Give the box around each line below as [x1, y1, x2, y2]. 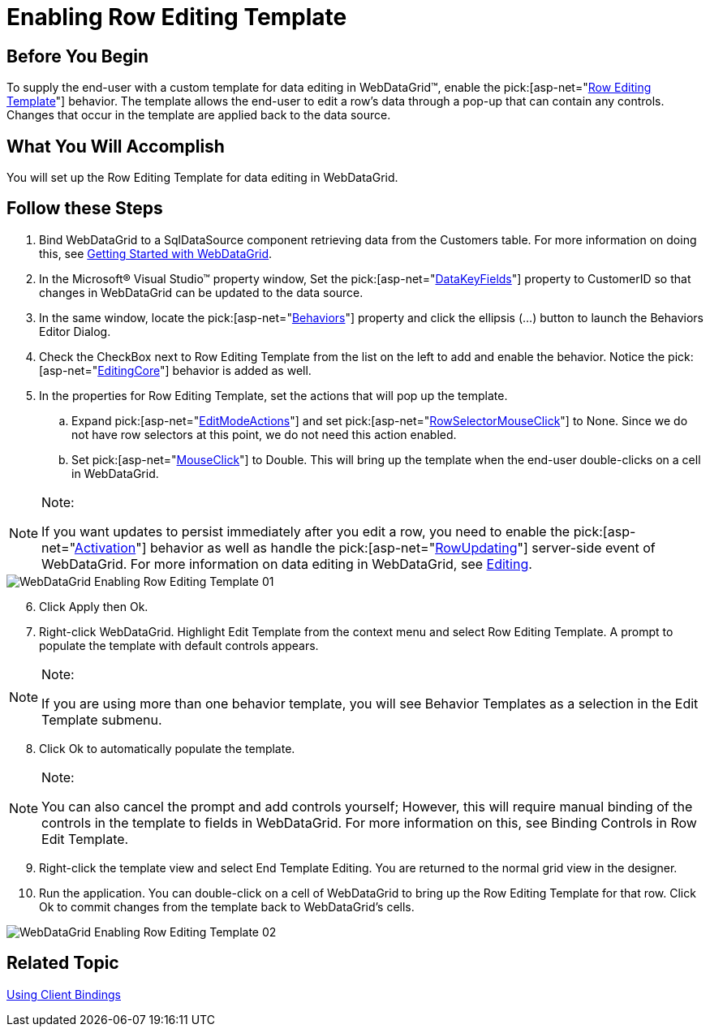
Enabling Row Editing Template [6, 3, 347, 31]
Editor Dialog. [39, 324, 111, 338]
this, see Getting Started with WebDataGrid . [39, 246, 273, 260]
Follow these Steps [6, 198, 163, 219]
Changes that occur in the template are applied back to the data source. [6, 108, 391, 123]
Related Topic [6, 953, 119, 974]
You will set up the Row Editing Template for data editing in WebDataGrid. [6, 170, 398, 185]
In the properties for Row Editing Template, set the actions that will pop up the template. [39, 388, 508, 402]
